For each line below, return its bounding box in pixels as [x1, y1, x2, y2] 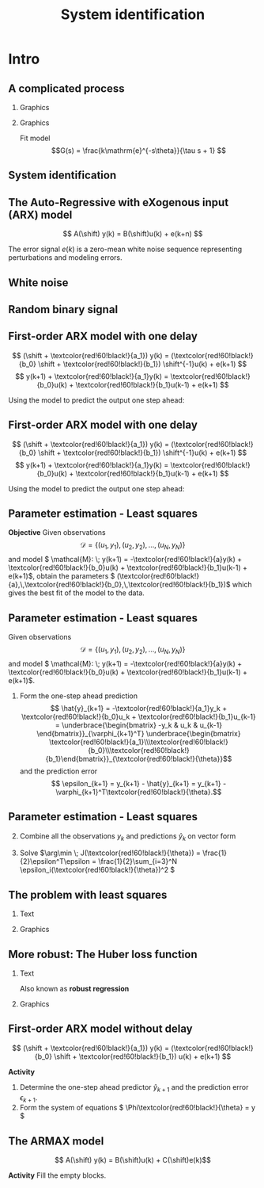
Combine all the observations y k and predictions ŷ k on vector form [19, 831, 236, 842]
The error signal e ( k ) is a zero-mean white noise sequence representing [8, 244, 243, 254]
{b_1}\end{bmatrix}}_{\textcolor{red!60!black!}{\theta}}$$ [45, 754, 232, 763]
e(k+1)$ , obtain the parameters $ [8, 571, 115, 581]
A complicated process [8, 82, 125, 95]
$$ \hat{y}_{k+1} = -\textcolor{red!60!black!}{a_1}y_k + [50, 703, 228, 712]
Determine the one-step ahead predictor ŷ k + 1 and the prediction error [19, 1082, 249, 1094]
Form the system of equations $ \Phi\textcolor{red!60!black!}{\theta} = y [19, 1103, 255, 1113]
